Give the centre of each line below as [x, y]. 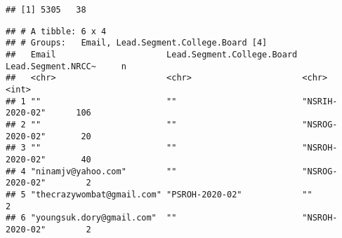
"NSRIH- [320, 101]
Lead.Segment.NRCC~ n [66, 66]
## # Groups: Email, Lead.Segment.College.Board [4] [137, 43]
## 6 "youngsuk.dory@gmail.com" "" [91, 218]
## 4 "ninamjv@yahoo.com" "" [91, 171]
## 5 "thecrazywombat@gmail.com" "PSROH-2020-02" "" [159, 194]
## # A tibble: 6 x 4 [56, 31]
